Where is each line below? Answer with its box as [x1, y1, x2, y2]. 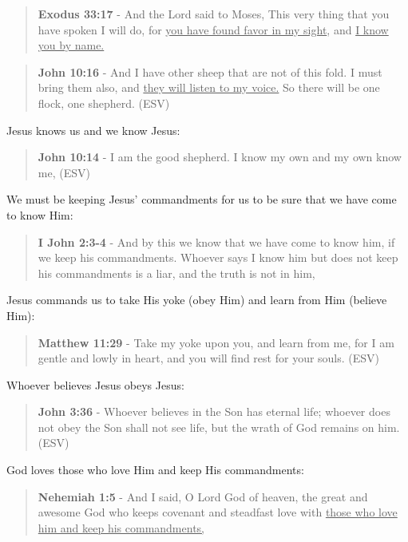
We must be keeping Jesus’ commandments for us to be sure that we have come [6, 191, 397, 208]
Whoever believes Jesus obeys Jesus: [6, 376, 184, 393]
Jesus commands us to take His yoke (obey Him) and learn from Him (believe [6, 291, 387, 308]
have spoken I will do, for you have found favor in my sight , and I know [38, 21, 389, 38]
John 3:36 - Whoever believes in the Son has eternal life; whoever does [38, 403, 390, 420]
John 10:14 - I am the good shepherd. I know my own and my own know [38, 148, 402, 165]
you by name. [38, 37, 105, 53]
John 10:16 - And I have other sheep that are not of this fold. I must [38, 63, 382, 80]
